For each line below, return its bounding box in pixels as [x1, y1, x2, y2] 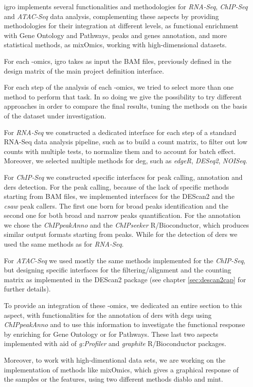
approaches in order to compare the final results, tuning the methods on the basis [4, 101, 247, 111]
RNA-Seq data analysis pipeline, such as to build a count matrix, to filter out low [4, 136, 248, 147]
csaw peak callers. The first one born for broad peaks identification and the [4, 200, 229, 211]
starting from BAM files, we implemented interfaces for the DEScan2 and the [4, 191, 235, 201]
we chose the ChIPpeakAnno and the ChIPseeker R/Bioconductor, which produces [4, 219, 249, 230]
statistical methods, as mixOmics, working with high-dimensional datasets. [4, 39, 227, 50]
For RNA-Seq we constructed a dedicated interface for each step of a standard [4, 127, 236, 137]
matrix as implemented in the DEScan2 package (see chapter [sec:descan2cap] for [4, 274, 246, 284]
